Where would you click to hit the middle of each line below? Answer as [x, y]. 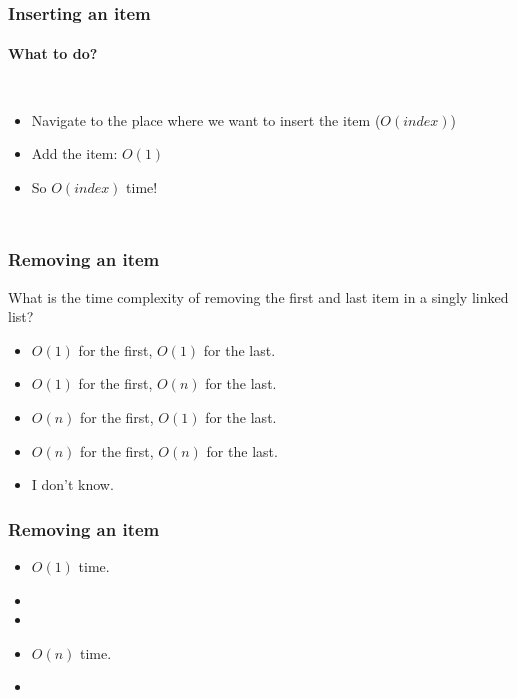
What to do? [53, 53]
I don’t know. [72, 484]
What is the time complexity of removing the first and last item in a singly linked [258, 296]
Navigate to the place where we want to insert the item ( [206, 119]
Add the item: [74, 153]
